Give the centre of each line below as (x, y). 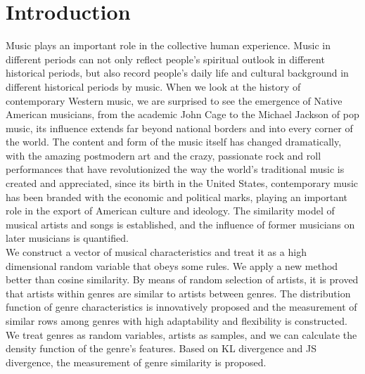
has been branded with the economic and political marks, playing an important (177, 196)
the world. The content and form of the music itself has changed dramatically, (174, 142)
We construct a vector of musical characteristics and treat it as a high (156, 252)
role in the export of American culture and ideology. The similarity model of (170, 211)
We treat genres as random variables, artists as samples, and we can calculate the (181, 334)
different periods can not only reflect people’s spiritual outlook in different (165, 59)
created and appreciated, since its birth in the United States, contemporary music (182, 183)
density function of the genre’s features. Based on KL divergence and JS (161, 348)
